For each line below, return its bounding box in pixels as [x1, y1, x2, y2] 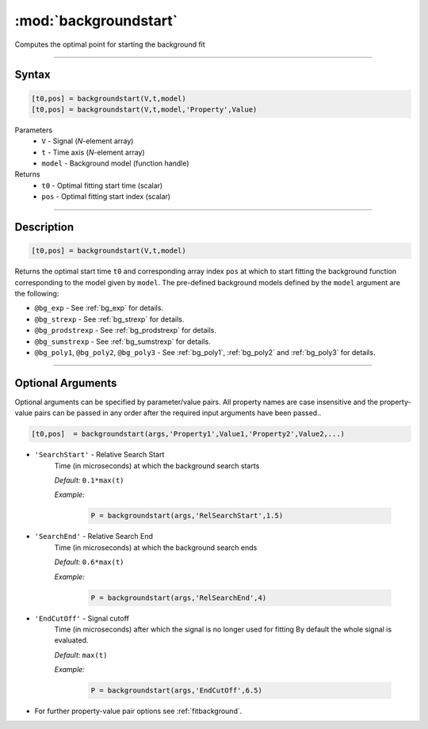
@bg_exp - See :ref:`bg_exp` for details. [34, 303, 164, 313]
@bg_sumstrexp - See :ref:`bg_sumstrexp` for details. [34, 337, 211, 346]
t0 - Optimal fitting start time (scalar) [41, 181, 163, 190]
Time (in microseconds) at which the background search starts [54, 460, 260, 471]
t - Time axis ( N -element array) [41, 147, 146, 157]
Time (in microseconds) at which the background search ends [54, 543, 258, 552]
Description [14, 220, 75, 234]
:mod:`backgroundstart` [14, 12, 178, 29]
